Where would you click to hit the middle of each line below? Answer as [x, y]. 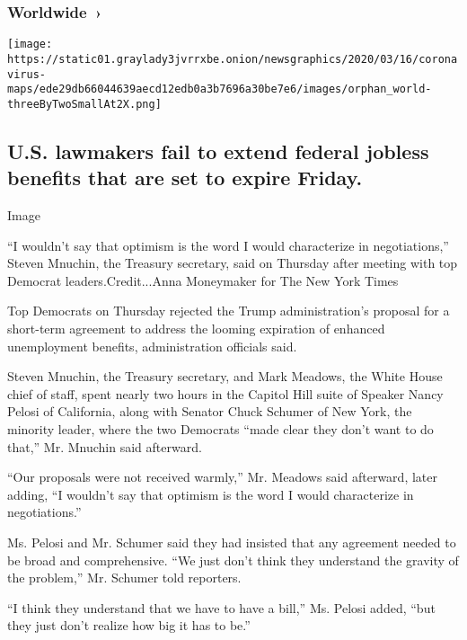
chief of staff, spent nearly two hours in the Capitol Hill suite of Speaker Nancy [225, 393]
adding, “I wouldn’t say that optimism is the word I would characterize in [211, 494]
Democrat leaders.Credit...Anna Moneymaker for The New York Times [203, 280]
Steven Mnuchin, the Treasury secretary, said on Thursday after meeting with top [233, 263]
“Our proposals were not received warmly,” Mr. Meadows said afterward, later [222, 477]
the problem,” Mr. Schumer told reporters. [124, 578]
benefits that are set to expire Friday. [185, 178]
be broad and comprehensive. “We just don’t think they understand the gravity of [233, 560]
